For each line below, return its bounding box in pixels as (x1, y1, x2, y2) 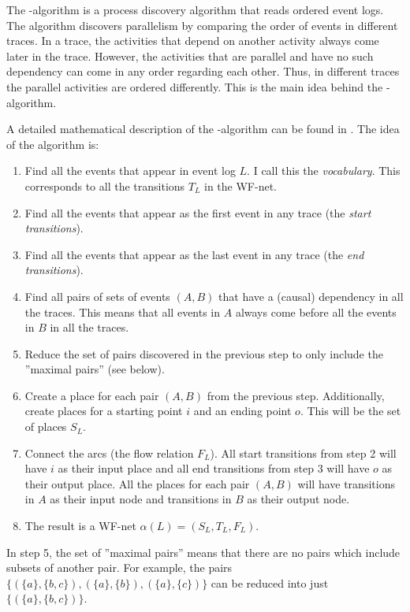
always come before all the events (235, 303, 397, 320)
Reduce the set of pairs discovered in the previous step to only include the (24, 345, 383, 362)
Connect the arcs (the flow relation (24, 444, 194, 461)
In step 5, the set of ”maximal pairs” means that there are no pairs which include (6, 543, 401, 560)
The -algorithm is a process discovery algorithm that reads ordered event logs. (6, 2, 384, 17)
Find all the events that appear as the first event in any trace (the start (24, 204, 371, 221)
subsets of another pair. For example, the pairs (6, 559, 233, 576)
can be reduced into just (211, 574, 329, 591)
